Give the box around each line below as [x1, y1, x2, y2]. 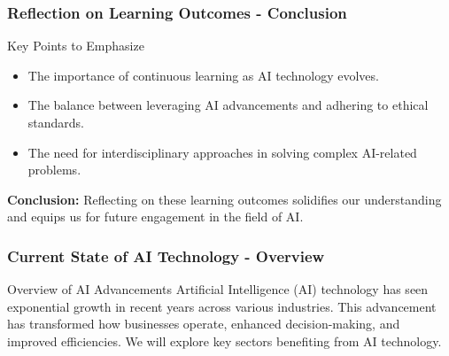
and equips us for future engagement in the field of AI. [7, 207, 304, 226]
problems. [27, 160, 81, 179]
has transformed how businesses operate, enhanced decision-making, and [7, 314, 400, 333]
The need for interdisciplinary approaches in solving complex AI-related [27, 143, 417, 161]
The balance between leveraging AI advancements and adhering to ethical [27, 96, 429, 114]
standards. [27, 113, 85, 131]
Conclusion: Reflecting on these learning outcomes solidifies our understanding [7, 190, 442, 208]
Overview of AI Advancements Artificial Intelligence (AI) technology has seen [7, 280, 429, 298]
